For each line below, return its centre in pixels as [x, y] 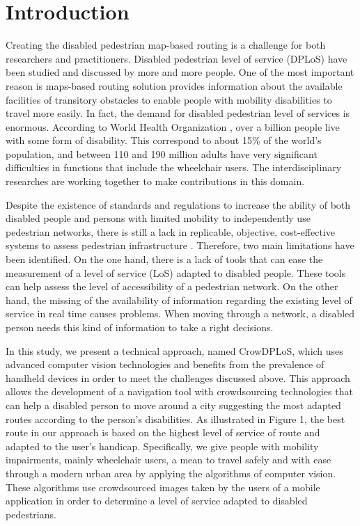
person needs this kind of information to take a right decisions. [140, 327]
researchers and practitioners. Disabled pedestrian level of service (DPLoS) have [177, 58]
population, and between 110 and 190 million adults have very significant [162, 153]
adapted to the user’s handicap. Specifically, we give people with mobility [162, 446]
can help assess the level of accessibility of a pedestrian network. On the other [172, 286]
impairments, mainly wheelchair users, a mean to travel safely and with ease [169, 460]
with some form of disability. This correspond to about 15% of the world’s [164, 140]
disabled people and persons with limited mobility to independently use [158, 218]
